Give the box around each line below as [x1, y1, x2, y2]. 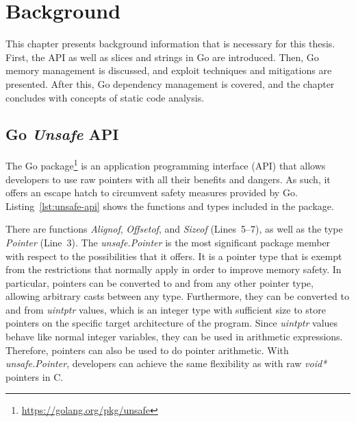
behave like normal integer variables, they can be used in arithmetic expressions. [5, 329, 343, 344]
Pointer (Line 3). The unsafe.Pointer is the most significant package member [5, 235, 331, 249]
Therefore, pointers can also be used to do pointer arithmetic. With [5, 342, 289, 357]
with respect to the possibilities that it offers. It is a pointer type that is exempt [5, 248, 342, 263]
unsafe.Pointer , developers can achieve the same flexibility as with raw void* [5, 356, 327, 371]
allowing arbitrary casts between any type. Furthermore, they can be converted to [5, 289, 349, 303]
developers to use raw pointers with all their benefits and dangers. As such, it [5, 172, 331, 186]
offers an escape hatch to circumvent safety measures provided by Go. [5, 185, 298, 200]
